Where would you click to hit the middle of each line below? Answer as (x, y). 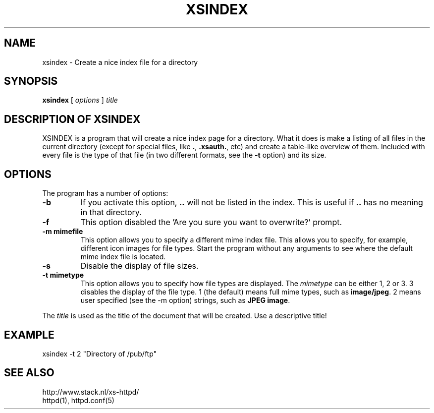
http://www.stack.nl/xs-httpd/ (91, 392)
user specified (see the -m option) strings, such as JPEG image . (185, 300)
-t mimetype (63, 275)
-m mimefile (63, 232)
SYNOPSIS (31, 81)
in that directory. (111, 212)
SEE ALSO (29, 373)
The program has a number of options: (105, 193)
